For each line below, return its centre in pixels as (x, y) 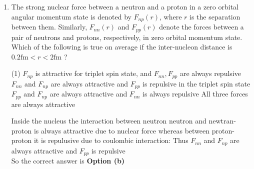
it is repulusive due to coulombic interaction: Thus (111, 140)
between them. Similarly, (49, 27)
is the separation (215, 16)
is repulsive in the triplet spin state (196, 83)
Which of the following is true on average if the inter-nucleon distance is (122, 47)
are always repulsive (210, 73)
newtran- (222, 121)
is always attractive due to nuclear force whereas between (122, 130)
